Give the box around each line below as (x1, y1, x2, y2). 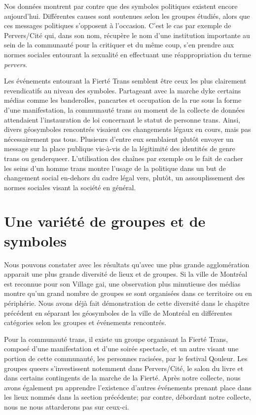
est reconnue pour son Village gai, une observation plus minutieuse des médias (4, 278, 241, 289)
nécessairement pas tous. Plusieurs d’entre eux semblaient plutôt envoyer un (4, 133, 234, 144)
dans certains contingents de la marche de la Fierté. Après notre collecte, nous (4, 373, 241, 383)
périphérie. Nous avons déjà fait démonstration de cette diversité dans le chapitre (4, 297, 250, 308)
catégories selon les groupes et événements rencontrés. (4, 317, 167, 328)
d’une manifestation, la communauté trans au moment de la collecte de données (4, 104, 245, 115)
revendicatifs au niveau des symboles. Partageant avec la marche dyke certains (4, 85, 241, 95)
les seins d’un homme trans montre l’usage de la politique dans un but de (4, 163, 226, 173)
